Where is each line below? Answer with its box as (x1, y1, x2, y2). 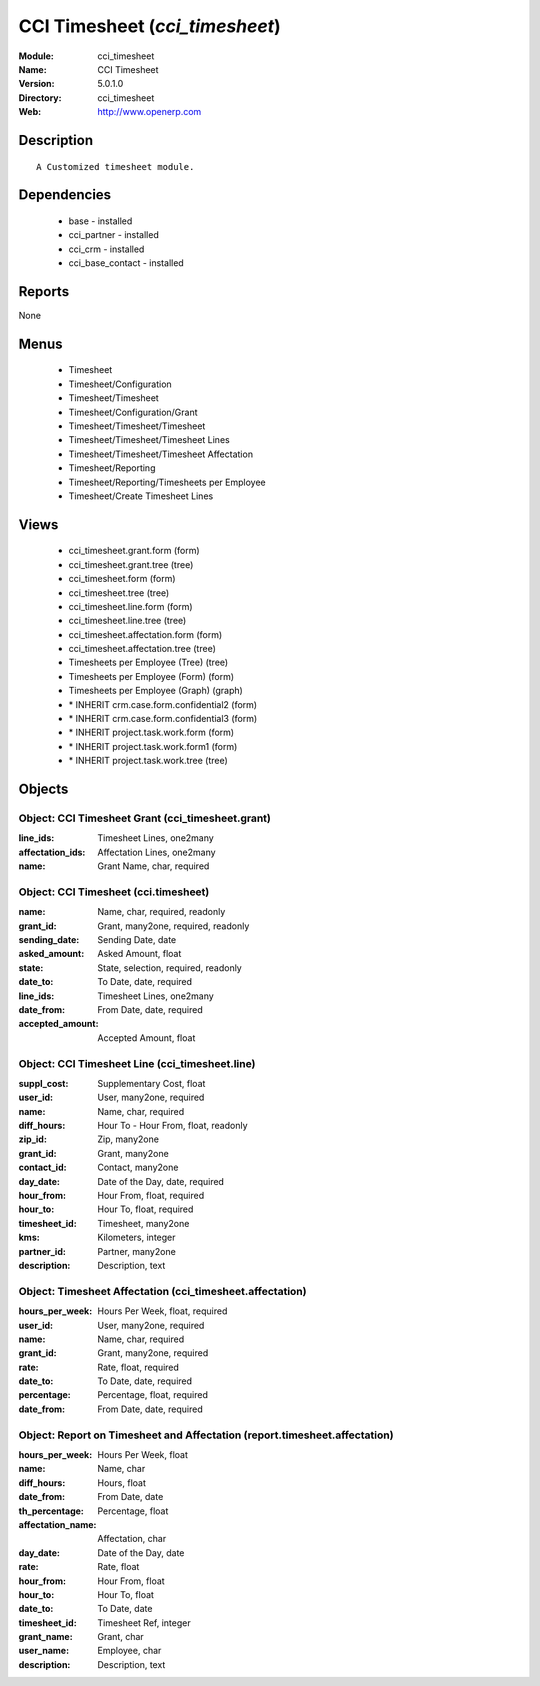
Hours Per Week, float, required (97, 1305, 228, 1317)
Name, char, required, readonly (97, 906, 226, 918)
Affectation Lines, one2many (97, 846, 216, 858)
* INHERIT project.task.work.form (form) (68, 726, 235, 739)
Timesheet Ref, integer (97, 1616, 191, 1629)
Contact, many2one (97, 1161, 179, 1174)
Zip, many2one (97, 1133, 160, 1145)
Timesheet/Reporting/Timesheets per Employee (68, 476, 267, 488)
